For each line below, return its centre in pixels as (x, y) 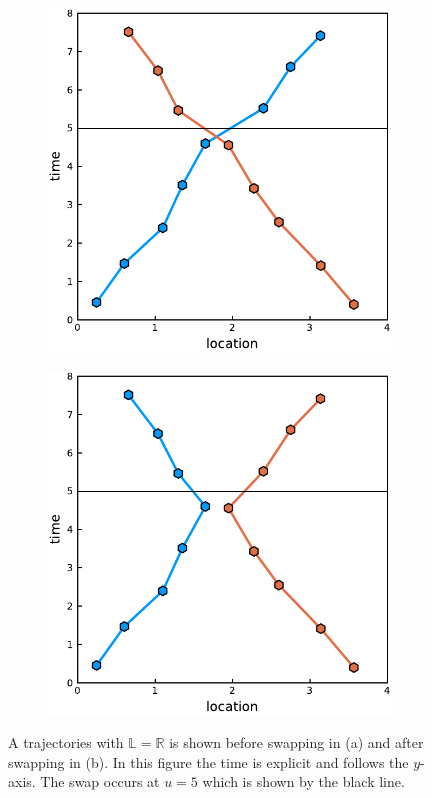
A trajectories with (66, 742)
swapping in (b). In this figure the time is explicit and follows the (208, 761)
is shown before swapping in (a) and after (296, 742)
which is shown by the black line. (303, 781)
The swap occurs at (100, 781)
